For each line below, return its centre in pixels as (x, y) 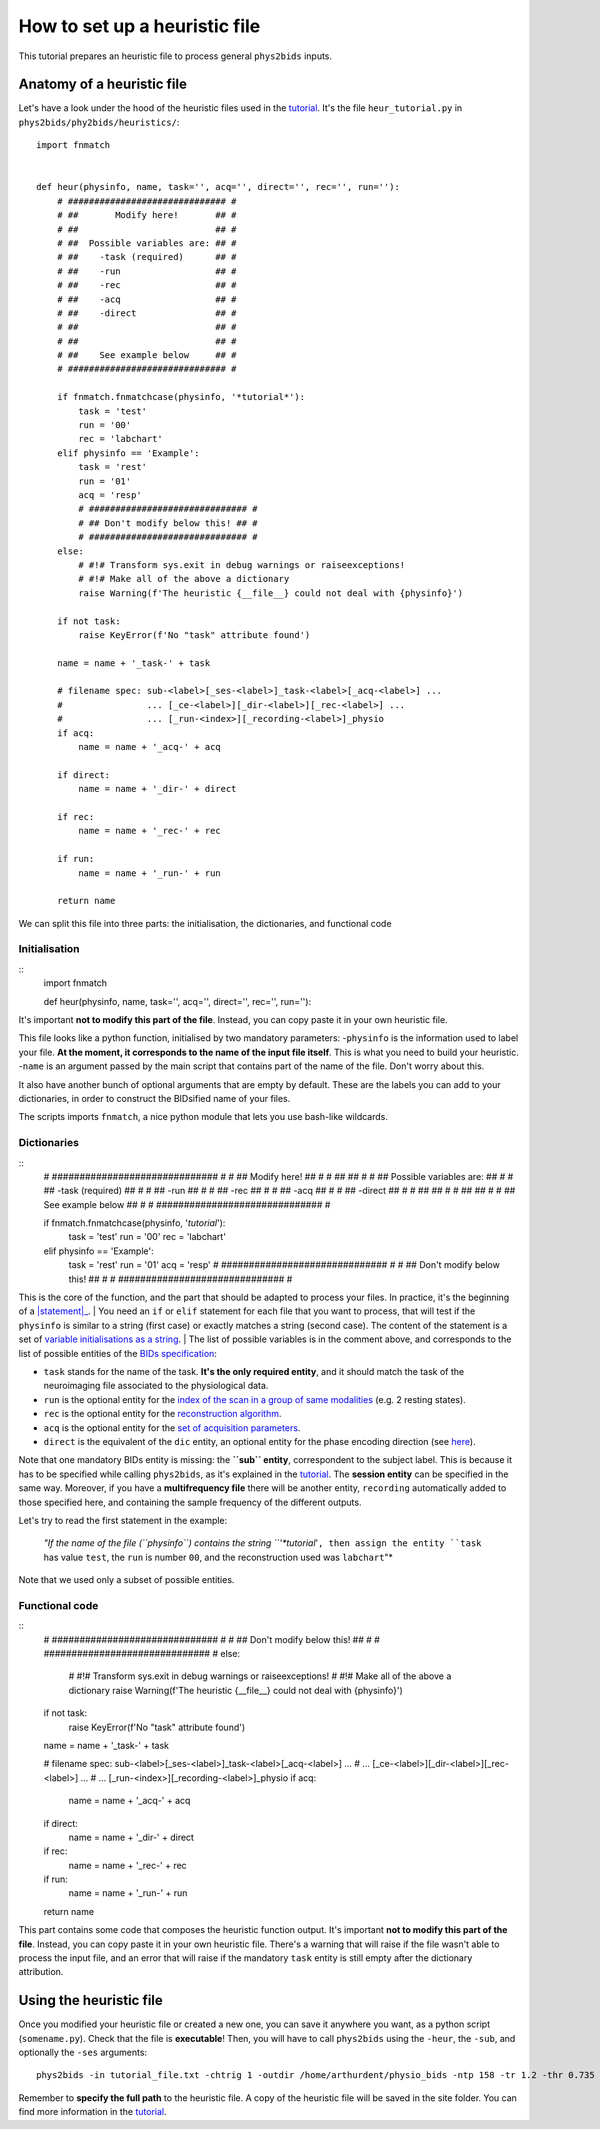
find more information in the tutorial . (92, 2112)
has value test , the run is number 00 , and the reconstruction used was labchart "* (218, 1557)
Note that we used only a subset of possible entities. (126, 1580)
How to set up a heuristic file (139, 26)
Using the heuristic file (91, 2000)
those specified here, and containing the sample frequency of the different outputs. (190, 1502)
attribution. (41, 1972)
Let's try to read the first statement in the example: (123, 1520)
